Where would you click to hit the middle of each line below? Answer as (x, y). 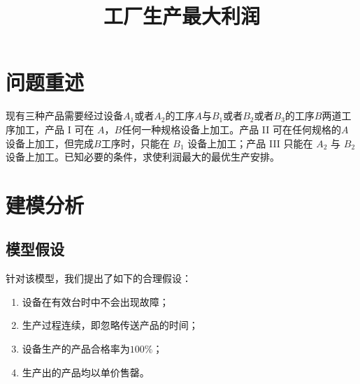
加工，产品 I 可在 (55, 129)
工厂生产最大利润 (181, 16)
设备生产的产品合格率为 (76, 349)
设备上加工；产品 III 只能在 (250, 143)
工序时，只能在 (135, 143)
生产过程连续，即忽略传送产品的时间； (110, 325)
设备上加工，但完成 (50, 143)
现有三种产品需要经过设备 (64, 116)
